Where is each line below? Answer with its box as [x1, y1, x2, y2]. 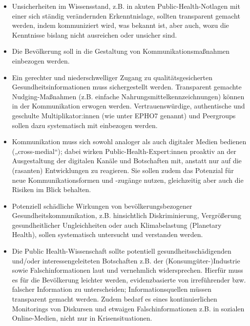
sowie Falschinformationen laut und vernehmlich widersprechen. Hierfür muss [12, 265, 243, 275]
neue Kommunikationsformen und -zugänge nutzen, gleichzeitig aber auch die [12, 174, 244, 185]
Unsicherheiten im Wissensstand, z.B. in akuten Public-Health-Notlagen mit [12, 1, 240, 11]
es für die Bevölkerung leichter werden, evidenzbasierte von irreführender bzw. [12, 274, 246, 284]
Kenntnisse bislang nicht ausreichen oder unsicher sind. [12, 29, 177, 40]
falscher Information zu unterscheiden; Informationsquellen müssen [12, 284, 211, 294]
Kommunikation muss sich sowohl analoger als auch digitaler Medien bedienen [12, 136, 247, 147]
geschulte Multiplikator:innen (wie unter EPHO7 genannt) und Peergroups [12, 110, 236, 120]
